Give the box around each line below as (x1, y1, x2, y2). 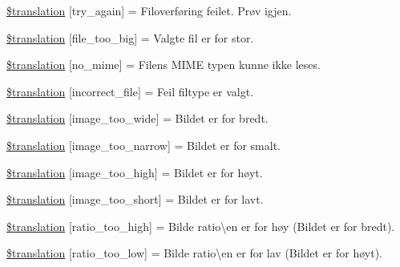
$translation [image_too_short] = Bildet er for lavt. (6, 191, 264, 208)
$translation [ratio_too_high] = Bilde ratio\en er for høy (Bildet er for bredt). (6, 217, 395, 234)
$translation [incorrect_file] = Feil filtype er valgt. (6, 83, 254, 99)
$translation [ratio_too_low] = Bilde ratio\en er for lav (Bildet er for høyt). (6, 245, 383, 261)
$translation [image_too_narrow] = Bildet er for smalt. (6, 136, 281, 153)
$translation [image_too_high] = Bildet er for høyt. (6, 164, 263, 180)
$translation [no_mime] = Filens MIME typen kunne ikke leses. (6, 56, 321, 73)
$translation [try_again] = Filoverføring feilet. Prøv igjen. (6, 2, 292, 18)
